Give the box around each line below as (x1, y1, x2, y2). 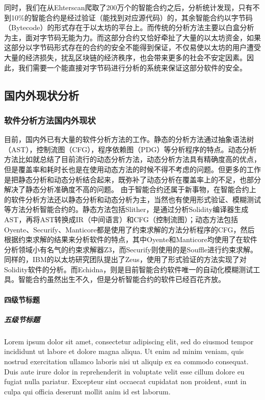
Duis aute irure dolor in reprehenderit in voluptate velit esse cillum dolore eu (4, 366, 245, 377)
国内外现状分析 (4, 87, 79, 103)
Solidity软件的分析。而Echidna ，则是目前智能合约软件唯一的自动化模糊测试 (4, 264, 253, 274)
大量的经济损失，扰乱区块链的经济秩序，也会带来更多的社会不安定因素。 (4, 52, 247, 62)
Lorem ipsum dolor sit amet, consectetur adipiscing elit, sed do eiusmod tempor (4, 336, 254, 346)
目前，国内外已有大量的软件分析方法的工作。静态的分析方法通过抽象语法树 (4, 134, 254, 145)
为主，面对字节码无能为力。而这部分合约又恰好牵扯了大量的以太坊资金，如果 (4, 32, 261, 42)
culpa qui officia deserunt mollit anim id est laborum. (4, 386, 171, 396)
